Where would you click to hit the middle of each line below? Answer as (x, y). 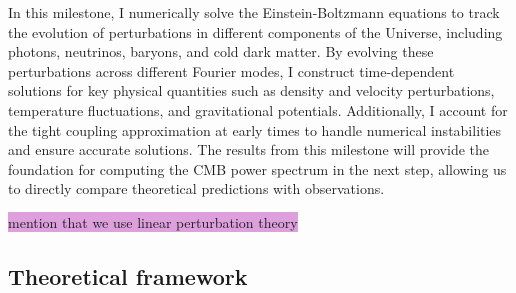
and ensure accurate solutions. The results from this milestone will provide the (248, 149)
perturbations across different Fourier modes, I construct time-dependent (231, 70)
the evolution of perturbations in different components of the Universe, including (255, 31)
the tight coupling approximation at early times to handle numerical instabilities (255, 129)
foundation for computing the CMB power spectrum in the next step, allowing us (257, 168)
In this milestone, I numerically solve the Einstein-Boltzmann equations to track (254, 12)
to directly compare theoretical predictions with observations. (196, 188)
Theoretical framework (128, 275)
